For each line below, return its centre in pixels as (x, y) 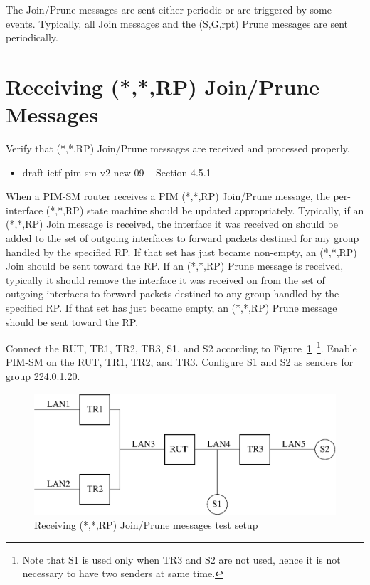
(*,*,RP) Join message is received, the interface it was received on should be (172, 224)
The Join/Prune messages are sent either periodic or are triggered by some (169, 9)
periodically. (32, 37)
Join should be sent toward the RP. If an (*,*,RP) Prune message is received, (175, 266)
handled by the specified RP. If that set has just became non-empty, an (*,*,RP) (181, 252)
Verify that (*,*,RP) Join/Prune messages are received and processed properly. (178, 148)
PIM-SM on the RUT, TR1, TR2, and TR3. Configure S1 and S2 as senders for (180, 362)
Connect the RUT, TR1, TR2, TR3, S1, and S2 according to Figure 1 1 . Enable (181, 347)
